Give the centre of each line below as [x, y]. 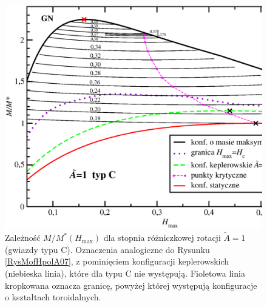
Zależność [23, 238]
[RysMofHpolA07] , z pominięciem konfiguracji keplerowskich [117, 261]
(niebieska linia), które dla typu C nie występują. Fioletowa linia [125, 273]
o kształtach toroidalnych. [53, 297]
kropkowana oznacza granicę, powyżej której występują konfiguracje [131, 285]
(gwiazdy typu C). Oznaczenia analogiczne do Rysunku [107, 249]
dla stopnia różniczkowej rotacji [162, 238]
